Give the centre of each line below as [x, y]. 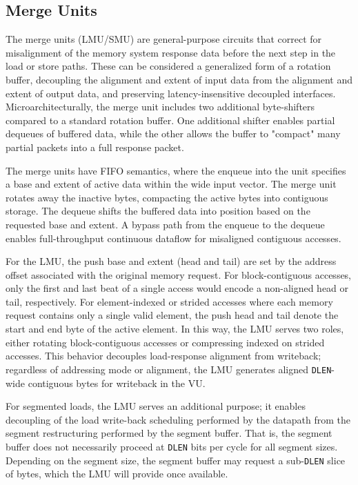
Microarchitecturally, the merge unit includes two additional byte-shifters [160, 107]
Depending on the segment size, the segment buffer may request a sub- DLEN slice [176, 460]
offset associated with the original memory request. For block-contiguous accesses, [179, 274]
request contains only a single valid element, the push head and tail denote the [172, 315]
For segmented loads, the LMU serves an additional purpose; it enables [156, 406]
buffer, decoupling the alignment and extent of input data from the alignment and [179, 79]
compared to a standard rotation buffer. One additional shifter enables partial [170, 120]
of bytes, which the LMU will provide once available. [117, 474]
